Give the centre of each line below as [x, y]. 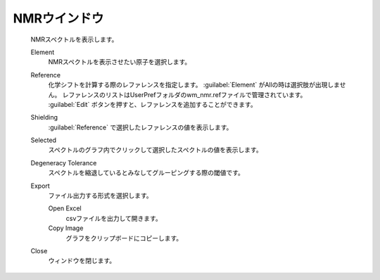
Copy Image [66, 228]
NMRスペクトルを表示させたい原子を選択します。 [120, 62]
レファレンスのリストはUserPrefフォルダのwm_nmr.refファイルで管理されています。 [184, 94]
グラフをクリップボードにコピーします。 [124, 238]
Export [40, 186]
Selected [43, 140]
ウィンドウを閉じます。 [82, 261]
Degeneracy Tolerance [64, 163]
